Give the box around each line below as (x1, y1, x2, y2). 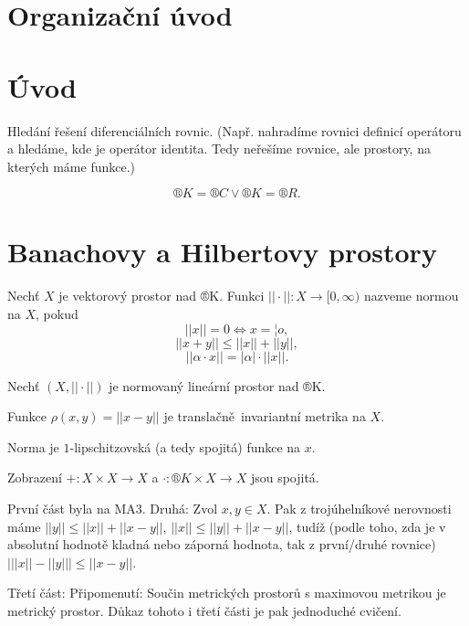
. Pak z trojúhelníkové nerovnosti (266, 498, 452, 517)
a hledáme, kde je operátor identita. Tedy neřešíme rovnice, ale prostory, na (7, 139, 431, 158)
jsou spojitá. (250, 468, 319, 487)
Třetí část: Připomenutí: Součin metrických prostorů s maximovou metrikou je (7, 583, 446, 602)
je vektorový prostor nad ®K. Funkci (58, 286, 265, 305)
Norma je (7, 437, 59, 456)
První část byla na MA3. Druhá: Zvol (7, 498, 218, 517)
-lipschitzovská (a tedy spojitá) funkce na (69, 437, 301, 456)
